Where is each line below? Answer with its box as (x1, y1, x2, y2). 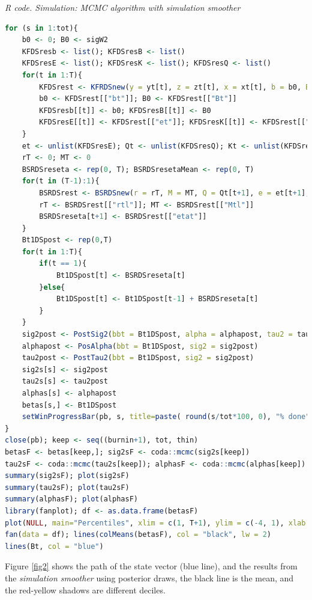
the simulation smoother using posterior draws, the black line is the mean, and (5, 571, 294, 584)
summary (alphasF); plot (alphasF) (5, 495, 138, 504)
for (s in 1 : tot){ (5, 23, 78, 32)
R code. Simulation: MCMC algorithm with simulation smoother (5, 1, 241, 13)
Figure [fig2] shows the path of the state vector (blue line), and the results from (5, 560, 298, 572)
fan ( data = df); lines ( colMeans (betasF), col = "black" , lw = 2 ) (5, 530, 271, 539)
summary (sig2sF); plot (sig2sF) (5, 471, 130, 480)
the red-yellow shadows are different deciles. (5, 583, 166, 596)
